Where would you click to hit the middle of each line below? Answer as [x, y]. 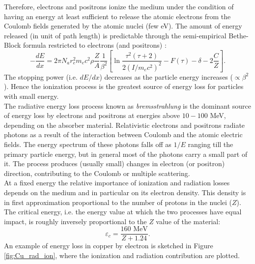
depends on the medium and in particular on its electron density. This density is [125, 192]
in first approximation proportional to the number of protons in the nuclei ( [118, 202]
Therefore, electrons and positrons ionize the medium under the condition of [119, 6]
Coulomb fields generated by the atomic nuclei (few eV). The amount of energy [123, 26]
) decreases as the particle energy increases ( [166, 76]
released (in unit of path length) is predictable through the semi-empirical [115, 35]
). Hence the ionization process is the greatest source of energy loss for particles [124, 86]
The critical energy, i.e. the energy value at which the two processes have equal [123, 212]
